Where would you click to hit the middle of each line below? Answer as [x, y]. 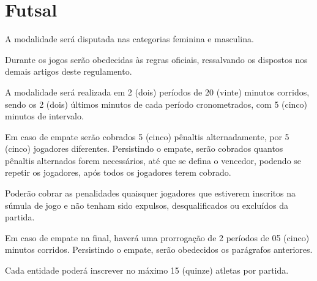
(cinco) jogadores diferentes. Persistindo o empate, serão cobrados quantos [144, 148]
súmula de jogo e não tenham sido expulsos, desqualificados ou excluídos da [147, 205]
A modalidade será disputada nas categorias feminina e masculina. [129, 39]
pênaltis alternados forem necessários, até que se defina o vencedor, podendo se [153, 160]
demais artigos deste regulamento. [69, 71]
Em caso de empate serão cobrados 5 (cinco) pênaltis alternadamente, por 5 [147, 136]
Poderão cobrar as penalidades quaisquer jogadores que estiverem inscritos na [151, 193]
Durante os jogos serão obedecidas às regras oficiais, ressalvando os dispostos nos [156, 59]
